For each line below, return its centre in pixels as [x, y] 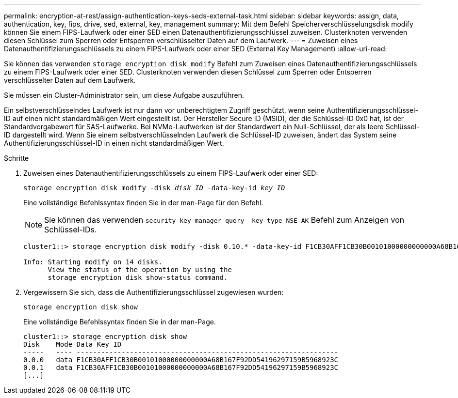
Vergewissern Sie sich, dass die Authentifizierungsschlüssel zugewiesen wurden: [154, 292]
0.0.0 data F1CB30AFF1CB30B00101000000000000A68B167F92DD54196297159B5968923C [181, 360]
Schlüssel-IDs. [71, 230]
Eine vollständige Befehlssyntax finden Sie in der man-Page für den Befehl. [143, 203]
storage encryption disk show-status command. [138, 277]
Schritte [16, 158]
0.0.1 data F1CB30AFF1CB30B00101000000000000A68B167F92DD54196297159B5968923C [181, 367]
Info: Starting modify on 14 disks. [93, 262]
